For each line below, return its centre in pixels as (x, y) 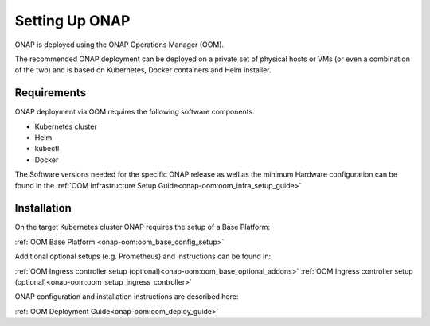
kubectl (47, 149)
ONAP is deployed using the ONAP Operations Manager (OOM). (119, 45)
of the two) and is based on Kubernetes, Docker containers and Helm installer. (143, 70)
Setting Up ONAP (72, 21)
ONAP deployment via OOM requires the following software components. (135, 112)
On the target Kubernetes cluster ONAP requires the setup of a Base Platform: (143, 227)
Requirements (51, 93)
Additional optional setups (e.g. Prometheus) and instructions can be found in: (143, 256)
